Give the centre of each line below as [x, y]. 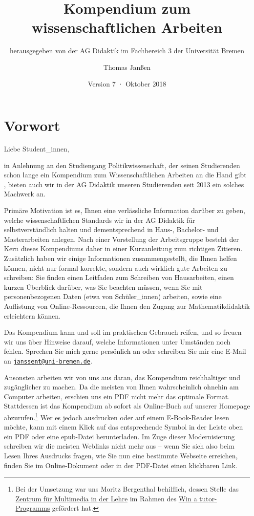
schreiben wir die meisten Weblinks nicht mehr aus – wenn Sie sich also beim [119, 446]
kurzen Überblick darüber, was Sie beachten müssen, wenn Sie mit [103, 287]
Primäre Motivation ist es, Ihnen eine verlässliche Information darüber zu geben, [125, 210]
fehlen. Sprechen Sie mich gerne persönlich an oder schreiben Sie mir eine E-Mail [125, 351]
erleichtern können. [32, 315]
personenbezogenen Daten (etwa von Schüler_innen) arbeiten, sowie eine [113, 296]
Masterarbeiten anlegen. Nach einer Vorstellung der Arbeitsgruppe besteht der [121, 239]
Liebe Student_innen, [37, 149]
